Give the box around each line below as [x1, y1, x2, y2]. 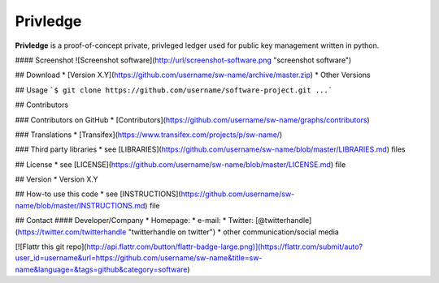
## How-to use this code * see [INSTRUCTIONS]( [15, 189, 182, 199]
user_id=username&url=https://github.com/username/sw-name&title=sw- [15, 253, 263, 263]
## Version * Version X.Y [15, 174, 98, 184]
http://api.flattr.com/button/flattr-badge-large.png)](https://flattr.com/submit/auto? [86, 242, 363, 251]
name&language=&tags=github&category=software [15, 264, 188, 274]
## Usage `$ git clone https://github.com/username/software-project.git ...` [15, 85, 333, 95]
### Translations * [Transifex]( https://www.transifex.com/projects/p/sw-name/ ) [15, 130, 283, 139]
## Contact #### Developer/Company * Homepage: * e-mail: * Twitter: [15, 216, 254, 225]
